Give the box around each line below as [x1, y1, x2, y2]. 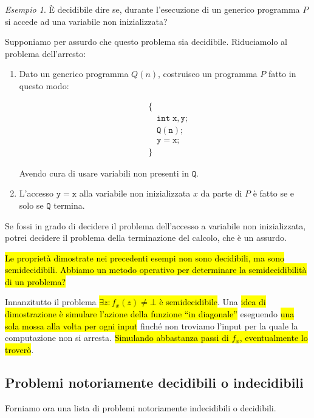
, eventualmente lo [239, 331, 308, 344]
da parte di [200, 187, 242, 200]
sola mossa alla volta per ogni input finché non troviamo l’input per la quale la [5, 319, 298, 332]
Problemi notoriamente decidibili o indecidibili [5, 372, 304, 391]
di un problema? [5, 275, 66, 288]
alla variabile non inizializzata [79, 187, 191, 200]
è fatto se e [253, 187, 294, 200]
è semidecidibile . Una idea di [159, 295, 266, 308]
